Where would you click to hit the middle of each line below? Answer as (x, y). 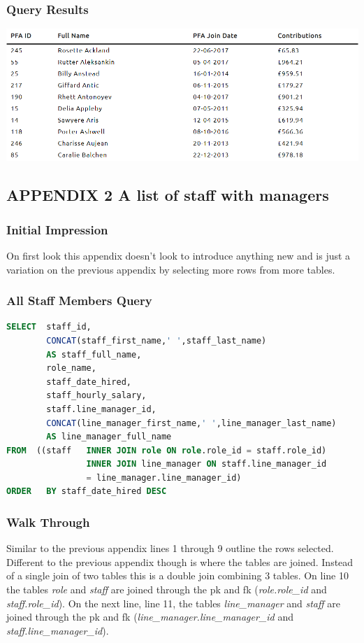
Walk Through (48, 522)
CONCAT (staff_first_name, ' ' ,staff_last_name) (156, 340)
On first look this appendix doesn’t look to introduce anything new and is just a (179, 255)
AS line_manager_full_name (109, 437)
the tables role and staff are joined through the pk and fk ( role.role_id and (167, 589)
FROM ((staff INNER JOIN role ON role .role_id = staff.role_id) (167, 450)
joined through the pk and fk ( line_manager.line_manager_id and (150, 617)
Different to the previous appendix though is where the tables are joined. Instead (180, 561)
